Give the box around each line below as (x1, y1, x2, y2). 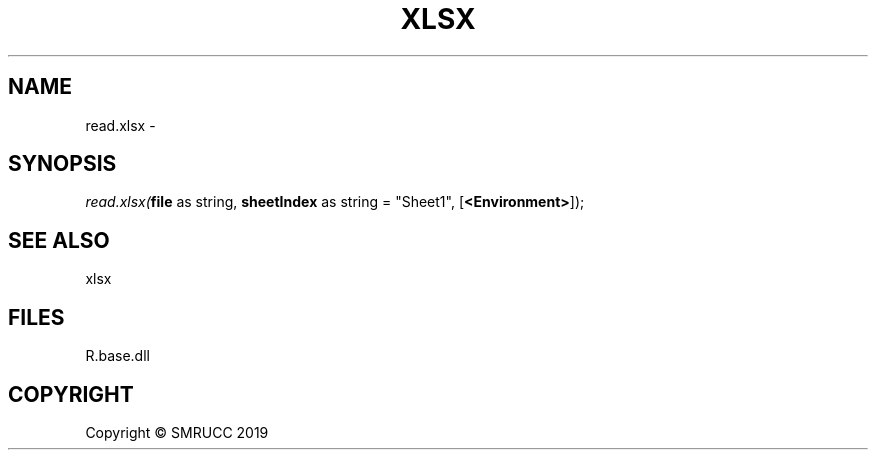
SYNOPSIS (8, 151, 117, 177)
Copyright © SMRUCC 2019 (85, 423, 269, 441)
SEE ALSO (8, 227, 110, 253)
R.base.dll (85, 347, 150, 365)
